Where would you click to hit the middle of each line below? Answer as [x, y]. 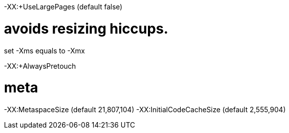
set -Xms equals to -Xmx [44, 50]
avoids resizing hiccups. [86, 28]
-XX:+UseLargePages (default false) [63, 7]
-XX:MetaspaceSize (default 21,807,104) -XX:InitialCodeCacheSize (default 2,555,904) [145, 110]
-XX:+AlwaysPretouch [40, 66]
